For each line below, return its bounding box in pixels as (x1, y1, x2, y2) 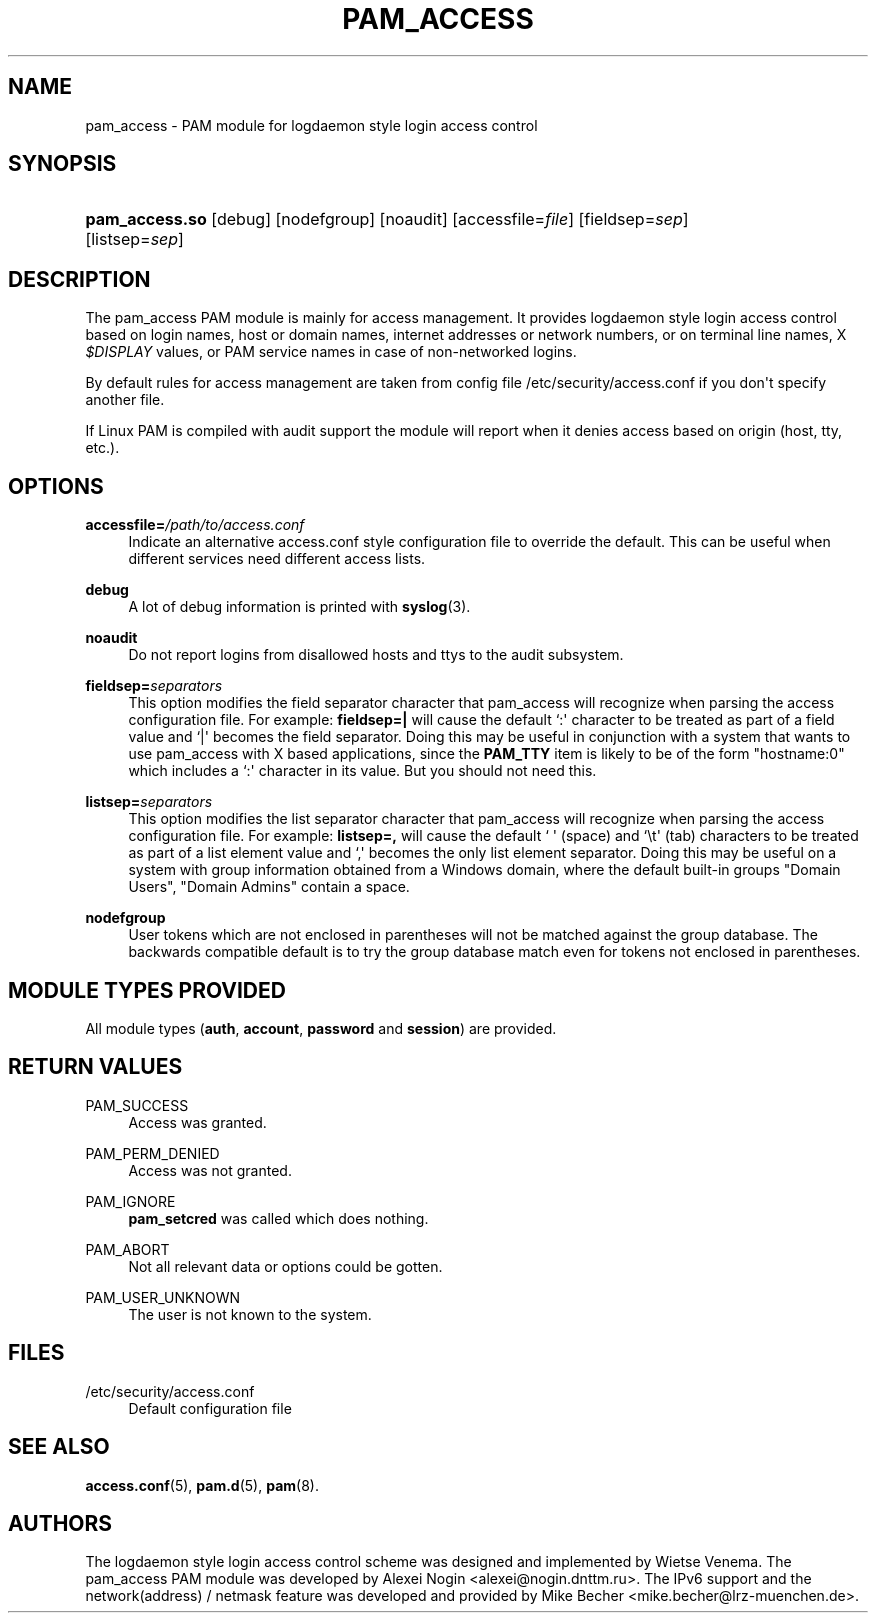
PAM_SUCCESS (85, 1096, 189, 1114)
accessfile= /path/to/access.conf (85, 516, 305, 534)
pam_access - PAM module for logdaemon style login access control (85, 116, 538, 134)
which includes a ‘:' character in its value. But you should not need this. (128, 762, 597, 780)
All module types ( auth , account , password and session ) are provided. (85, 1019, 557, 1037)
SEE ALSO (8, 1434, 110, 1460)
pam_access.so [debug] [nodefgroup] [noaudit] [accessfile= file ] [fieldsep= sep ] (85, 209, 689, 230)
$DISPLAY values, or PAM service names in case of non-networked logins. (85, 343, 577, 361)
